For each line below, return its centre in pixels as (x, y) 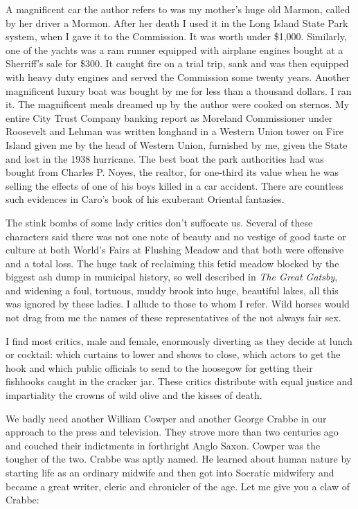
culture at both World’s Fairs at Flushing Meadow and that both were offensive (175, 250)
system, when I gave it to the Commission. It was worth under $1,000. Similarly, (176, 36)
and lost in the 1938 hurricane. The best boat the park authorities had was (165, 158)
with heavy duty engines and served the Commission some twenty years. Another (178, 77)
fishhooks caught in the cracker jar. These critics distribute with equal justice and (179, 381)
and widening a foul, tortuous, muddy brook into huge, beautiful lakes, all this (172, 290)
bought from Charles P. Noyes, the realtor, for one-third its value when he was (172, 172)
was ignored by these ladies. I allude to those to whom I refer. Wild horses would (178, 304)
